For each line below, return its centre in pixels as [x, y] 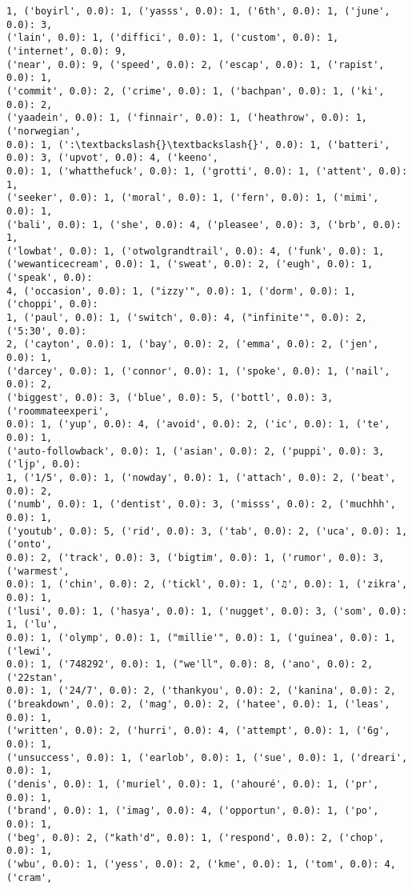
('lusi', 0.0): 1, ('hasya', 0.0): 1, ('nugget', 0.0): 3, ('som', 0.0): [207, 611]
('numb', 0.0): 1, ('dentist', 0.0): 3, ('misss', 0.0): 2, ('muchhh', [201, 505]
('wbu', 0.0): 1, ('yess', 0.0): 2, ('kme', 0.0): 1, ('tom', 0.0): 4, [201, 864]
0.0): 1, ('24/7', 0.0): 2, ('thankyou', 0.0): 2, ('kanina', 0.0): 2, [201, 691]
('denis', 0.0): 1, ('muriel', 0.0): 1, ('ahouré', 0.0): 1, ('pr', [193, 785]
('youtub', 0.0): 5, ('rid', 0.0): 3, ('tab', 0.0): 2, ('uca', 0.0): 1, [207, 531]
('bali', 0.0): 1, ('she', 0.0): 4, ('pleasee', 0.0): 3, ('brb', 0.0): [204, 224]
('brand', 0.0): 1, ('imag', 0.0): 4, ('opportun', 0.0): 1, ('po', [193, 811]
